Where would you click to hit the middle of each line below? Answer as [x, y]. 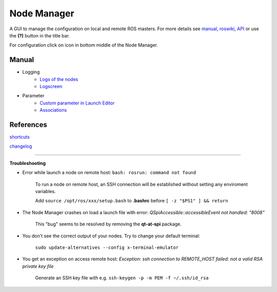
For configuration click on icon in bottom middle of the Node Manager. [84, 45]
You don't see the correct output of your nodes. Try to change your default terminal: [111, 236]
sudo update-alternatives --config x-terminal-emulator [107, 248]
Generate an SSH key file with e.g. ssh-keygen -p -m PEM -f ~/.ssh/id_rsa [122, 278]
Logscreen [51, 87]
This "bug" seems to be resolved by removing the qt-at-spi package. [108, 224]
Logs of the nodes [59, 79]
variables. [45, 192]
